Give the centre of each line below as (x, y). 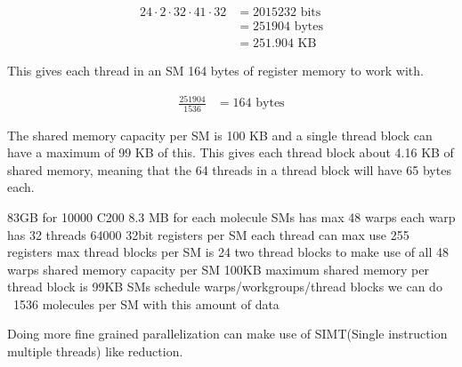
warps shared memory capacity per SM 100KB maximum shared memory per (218, 269)
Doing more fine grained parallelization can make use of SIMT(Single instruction (227, 334)
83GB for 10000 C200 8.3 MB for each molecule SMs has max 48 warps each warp (231, 216)
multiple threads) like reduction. (95, 351)
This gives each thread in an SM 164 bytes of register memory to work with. (215, 71)
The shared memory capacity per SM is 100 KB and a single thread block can (220, 135)
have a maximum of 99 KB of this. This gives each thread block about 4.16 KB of (231, 152)
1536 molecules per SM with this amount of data (146, 303)
